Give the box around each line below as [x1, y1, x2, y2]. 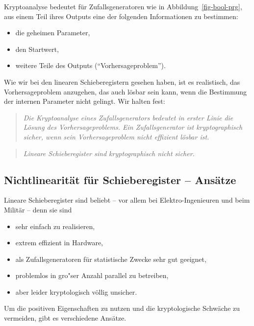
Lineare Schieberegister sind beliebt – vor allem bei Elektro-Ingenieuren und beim [4, 195, 250, 205]
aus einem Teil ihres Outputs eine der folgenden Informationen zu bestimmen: [4, 11, 238, 21]
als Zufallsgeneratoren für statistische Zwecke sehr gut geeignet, [15, 254, 206, 264]
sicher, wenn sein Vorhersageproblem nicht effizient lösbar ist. [23, 131, 209, 141]
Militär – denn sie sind [4, 204, 72, 214]
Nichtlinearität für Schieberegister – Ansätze [4, 172, 236, 187]
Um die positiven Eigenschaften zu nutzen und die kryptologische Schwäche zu [4, 303, 240, 313]
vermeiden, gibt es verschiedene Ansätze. [4, 313, 127, 323]
